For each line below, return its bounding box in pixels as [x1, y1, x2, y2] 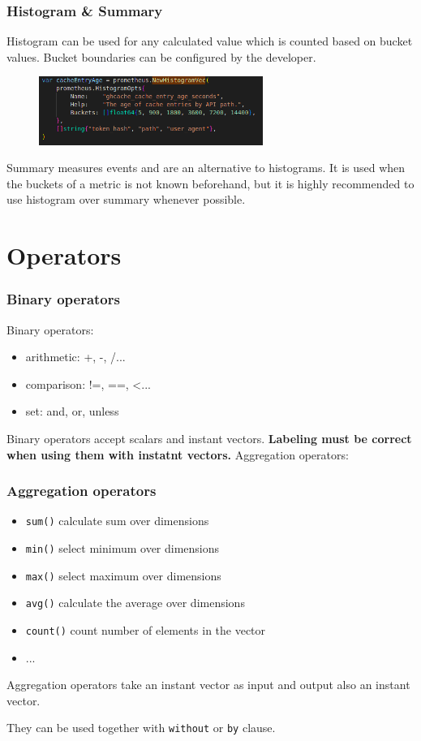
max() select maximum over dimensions [25, 567, 221, 584]
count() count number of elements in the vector [25, 622, 266, 639]
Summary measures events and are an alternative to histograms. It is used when [6, 159, 406, 176]
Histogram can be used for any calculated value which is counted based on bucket [6, 32, 413, 50]
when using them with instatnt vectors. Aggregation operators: [6, 446, 349, 463]
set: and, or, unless [25, 403, 119, 420]
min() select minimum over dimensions [25, 540, 220, 557]
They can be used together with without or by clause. [6, 719, 276, 736]
